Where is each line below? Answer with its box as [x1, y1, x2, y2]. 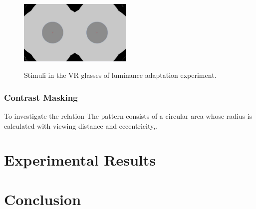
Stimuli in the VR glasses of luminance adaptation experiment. [24, 70, 217, 80]
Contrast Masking [4, 91, 78, 103]
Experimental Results [4, 150, 156, 170]
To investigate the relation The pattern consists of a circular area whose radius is [4, 111, 253, 121]
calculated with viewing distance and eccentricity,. [4, 120, 157, 131]
